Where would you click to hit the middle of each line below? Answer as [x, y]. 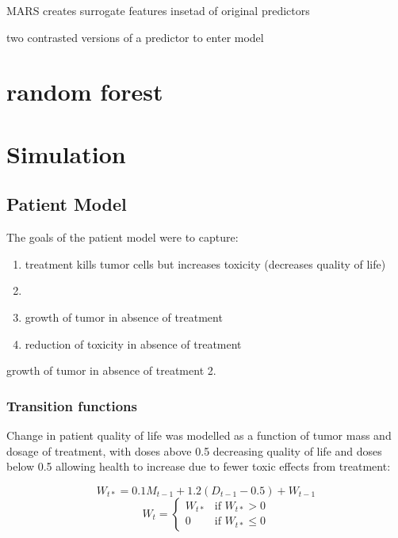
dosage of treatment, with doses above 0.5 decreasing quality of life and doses [194, 450]
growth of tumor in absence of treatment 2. [111, 370]
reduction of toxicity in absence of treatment [133, 343]
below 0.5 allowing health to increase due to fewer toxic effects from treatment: [199, 466]
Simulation [66, 153]
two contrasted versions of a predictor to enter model [135, 37]
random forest [85, 92]
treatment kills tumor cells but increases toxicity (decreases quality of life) [205, 263]
